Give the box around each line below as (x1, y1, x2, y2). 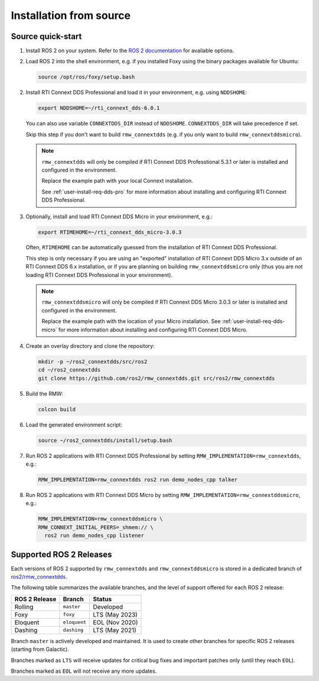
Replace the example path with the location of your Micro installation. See (41, 318, 221, 325)
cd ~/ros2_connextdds (38, 367, 101, 373)
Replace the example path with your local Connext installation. (41, 177, 193, 185)
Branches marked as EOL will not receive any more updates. (11, 667, 157, 674)
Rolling (14, 602, 34, 611)
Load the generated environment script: (25, 421, 122, 428)
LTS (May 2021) (92, 626, 137, 634)
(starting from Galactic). (11, 646, 69, 653)
